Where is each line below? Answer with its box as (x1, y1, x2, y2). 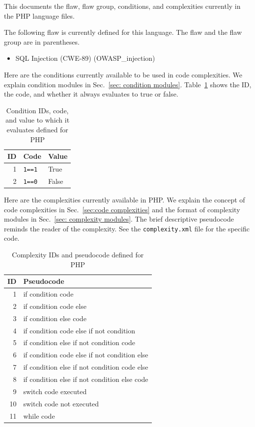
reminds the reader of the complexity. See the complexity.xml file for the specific (4, 223, 250, 233)
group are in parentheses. (4, 36, 80, 47)
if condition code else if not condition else (23, 350, 148, 360)
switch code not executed (23, 398, 99, 408)
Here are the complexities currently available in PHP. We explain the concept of (4, 195, 245, 205)
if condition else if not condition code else (23, 362, 148, 372)
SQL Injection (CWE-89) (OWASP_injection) (15, 53, 155, 63)
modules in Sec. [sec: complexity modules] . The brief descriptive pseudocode (4, 214, 234, 224)
